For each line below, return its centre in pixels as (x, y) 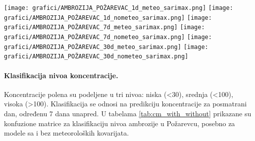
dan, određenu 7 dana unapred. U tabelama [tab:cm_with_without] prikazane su (128, 113)
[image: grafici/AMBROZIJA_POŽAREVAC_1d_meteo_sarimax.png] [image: (119, 8)
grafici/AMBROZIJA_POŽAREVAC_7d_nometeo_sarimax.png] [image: (108, 37)
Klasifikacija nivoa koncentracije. (61, 75)
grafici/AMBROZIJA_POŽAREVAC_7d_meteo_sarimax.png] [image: (104, 27)
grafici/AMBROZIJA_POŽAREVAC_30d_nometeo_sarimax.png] (96, 57)
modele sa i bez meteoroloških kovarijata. (67, 133)
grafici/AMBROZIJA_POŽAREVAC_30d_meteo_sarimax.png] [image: (106, 47)
